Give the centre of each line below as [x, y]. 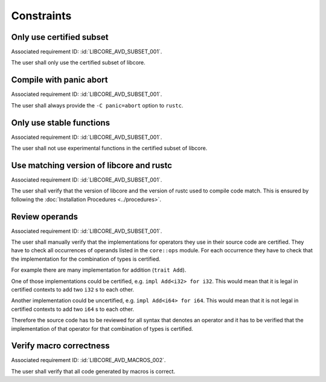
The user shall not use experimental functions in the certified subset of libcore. [109, 148]
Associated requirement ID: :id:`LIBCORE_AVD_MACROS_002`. [88, 360]
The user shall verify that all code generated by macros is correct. [93, 371]
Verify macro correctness [60, 346]
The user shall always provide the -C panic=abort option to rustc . [97, 105]
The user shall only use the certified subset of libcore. [78, 63]
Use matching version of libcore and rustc [91, 165]
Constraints [41, 16]
